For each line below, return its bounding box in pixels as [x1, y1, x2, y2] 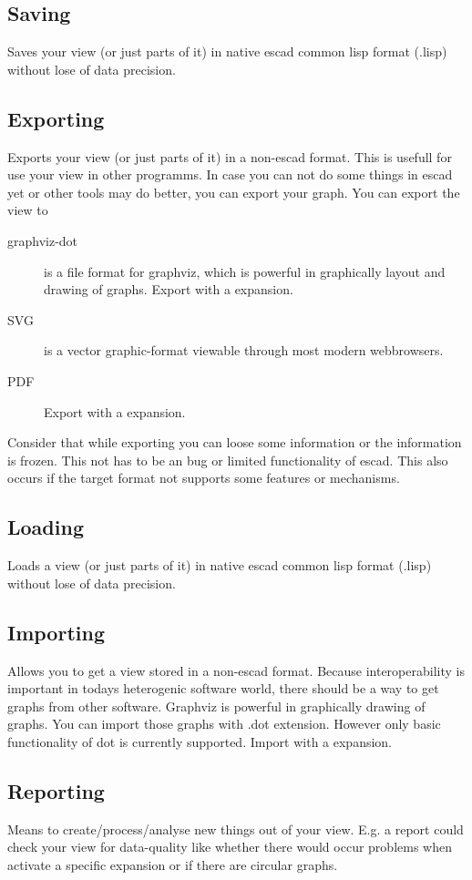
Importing [7, 618, 105, 646]
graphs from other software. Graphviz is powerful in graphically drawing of [7, 696, 426, 715]
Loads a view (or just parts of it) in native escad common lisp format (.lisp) [7, 556, 432, 575]
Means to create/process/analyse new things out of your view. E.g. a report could [7, 819, 464, 838]
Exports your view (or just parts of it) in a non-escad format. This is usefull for [7, 147, 452, 166]
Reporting [7, 776, 105, 804]
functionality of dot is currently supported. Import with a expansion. [7, 732, 393, 751]
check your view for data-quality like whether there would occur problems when [7, 837, 452, 856]
